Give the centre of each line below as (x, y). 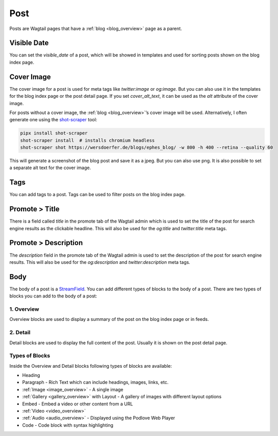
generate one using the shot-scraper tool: (53, 120)
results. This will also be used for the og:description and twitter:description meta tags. (100, 262)
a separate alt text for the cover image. (50, 168)
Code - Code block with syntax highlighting (68, 425)
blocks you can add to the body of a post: (53, 296)
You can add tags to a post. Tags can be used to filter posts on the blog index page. (97, 195)
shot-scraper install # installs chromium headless (87, 140)
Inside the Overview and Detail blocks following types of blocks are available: (91, 366)
